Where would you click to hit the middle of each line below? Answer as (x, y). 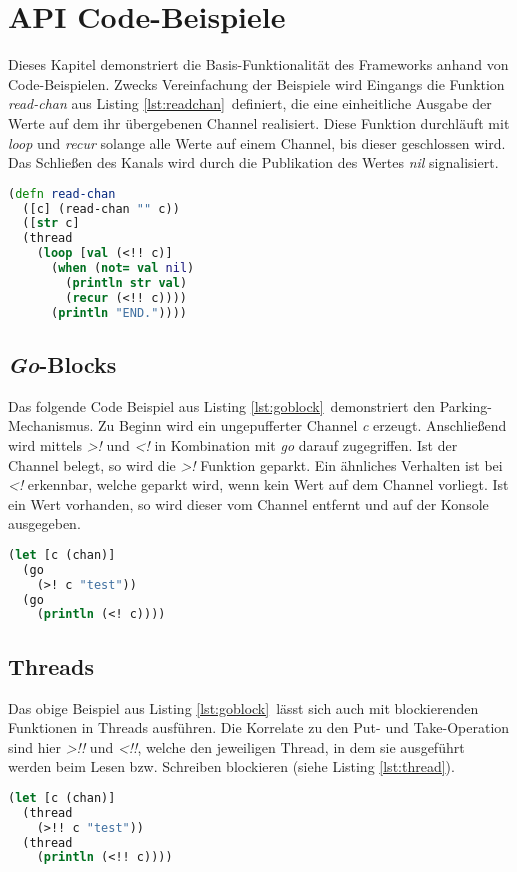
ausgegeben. (44, 523)
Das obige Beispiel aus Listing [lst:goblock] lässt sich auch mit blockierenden (243, 707)
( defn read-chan (62, 193)
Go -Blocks (62, 363)
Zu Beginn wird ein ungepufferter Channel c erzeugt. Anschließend (302, 425)
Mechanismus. (51, 425)
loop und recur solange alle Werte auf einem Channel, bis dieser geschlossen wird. (257, 142)
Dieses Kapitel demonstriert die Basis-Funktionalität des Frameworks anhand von (258, 64)
